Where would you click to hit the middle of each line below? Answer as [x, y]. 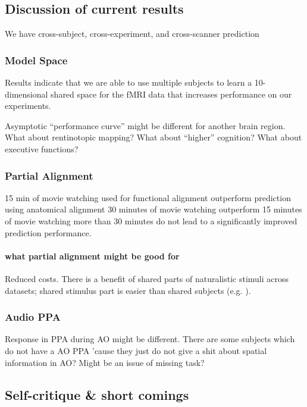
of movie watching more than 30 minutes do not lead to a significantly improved [151, 220]
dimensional [26, 94]
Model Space [36, 60]
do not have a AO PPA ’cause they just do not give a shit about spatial [136, 350]
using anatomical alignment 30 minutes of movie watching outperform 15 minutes [153, 209]
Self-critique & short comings [97, 394]
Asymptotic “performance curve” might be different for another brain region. [145, 125]
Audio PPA [33, 317]
